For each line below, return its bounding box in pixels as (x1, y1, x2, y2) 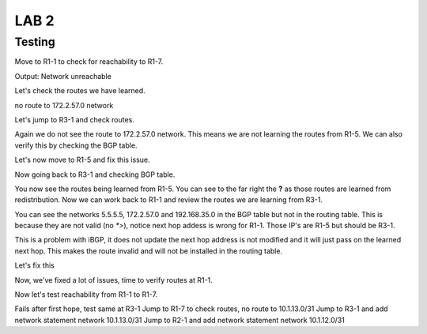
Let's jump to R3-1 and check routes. (14, 114, 134, 124)
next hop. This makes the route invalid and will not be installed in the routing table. (14, 246, 283, 256)
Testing (14, 35, 55, 49)
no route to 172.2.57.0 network (14, 100, 114, 110)
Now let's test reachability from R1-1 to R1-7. (14, 290, 158, 299)
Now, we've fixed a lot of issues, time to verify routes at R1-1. (14, 275, 213, 284)
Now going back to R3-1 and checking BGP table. (14, 170, 176, 179)
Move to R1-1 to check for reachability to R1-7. (14, 57, 164, 66)
